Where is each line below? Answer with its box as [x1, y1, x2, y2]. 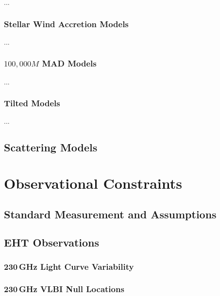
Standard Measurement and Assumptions [4, 206, 217, 221]
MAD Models [42, 57, 97, 69]
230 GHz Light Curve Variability [4, 260, 134, 272]
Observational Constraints [4, 173, 182, 193]
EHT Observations [4, 235, 99, 250]
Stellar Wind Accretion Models [4, 17, 129, 30]
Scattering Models [4, 140, 98, 155]
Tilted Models [4, 97, 60, 109]
